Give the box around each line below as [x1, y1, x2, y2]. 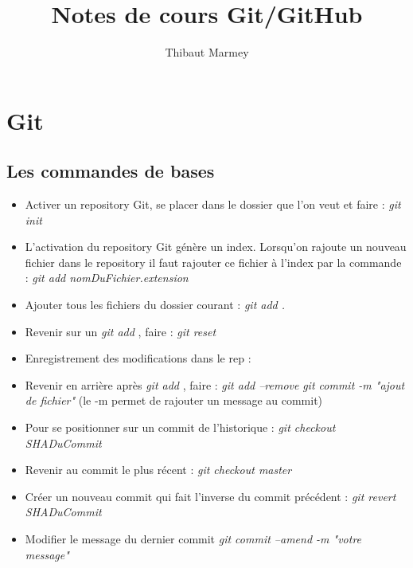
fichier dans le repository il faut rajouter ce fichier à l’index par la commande [25, 253, 402, 270]
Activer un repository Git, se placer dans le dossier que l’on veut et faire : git [25, 196, 401, 213]
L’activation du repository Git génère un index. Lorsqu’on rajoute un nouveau [25, 238, 407, 255]
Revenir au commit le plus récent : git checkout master [25, 461, 292, 478]
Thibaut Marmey [165, 44, 249, 61]
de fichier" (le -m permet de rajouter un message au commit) [25, 392, 323, 409]
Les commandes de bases [6, 159, 215, 183]
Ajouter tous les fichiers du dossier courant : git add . [25, 296, 286, 313]
